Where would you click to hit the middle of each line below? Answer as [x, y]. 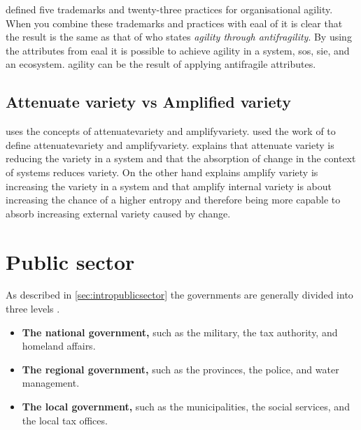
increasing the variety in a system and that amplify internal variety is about [169, 186]
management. [51, 383]
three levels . [33, 309]
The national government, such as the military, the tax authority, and [180, 332]
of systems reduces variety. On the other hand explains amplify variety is [162, 172]
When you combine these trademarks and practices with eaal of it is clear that [174, 23]
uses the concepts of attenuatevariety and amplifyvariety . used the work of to [171, 131]
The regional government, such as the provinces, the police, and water [180, 369]
